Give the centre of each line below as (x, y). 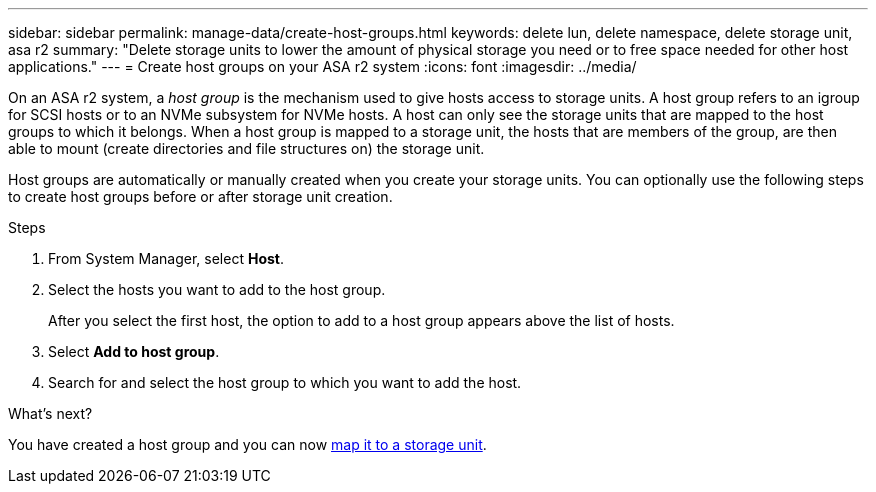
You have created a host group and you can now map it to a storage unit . (247, 444)
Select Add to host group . (134, 351)
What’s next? (50, 413)
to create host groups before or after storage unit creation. (200, 196)
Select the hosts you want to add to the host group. (217, 289)
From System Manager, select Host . (166, 258)
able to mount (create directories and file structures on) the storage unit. (246, 148)
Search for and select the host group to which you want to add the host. (285, 382)
